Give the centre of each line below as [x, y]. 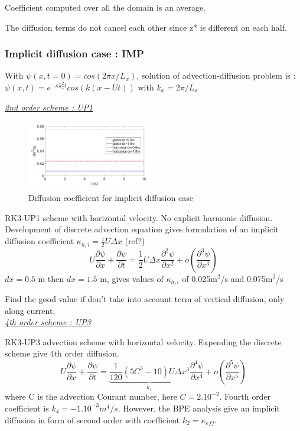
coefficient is [27, 408]
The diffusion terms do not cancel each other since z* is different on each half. [146, 27]
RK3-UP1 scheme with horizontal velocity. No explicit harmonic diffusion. [139, 217]
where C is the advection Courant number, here [91, 396]
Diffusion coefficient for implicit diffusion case [111, 198]
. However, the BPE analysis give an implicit [199, 408]
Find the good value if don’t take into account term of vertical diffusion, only [145, 298]
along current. [30, 310]
